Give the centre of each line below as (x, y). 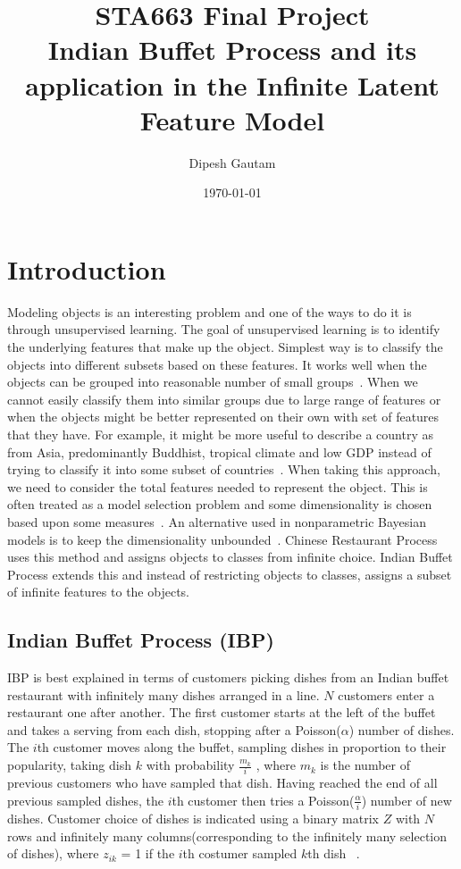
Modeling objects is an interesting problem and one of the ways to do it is (210, 311)
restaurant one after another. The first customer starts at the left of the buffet (222, 712)
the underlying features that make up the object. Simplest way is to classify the (225, 347)
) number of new (407, 800)
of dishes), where (53, 853)
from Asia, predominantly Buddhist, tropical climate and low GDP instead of (219, 451)
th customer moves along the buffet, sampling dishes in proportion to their (242, 747)
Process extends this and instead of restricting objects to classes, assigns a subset (230, 574)
